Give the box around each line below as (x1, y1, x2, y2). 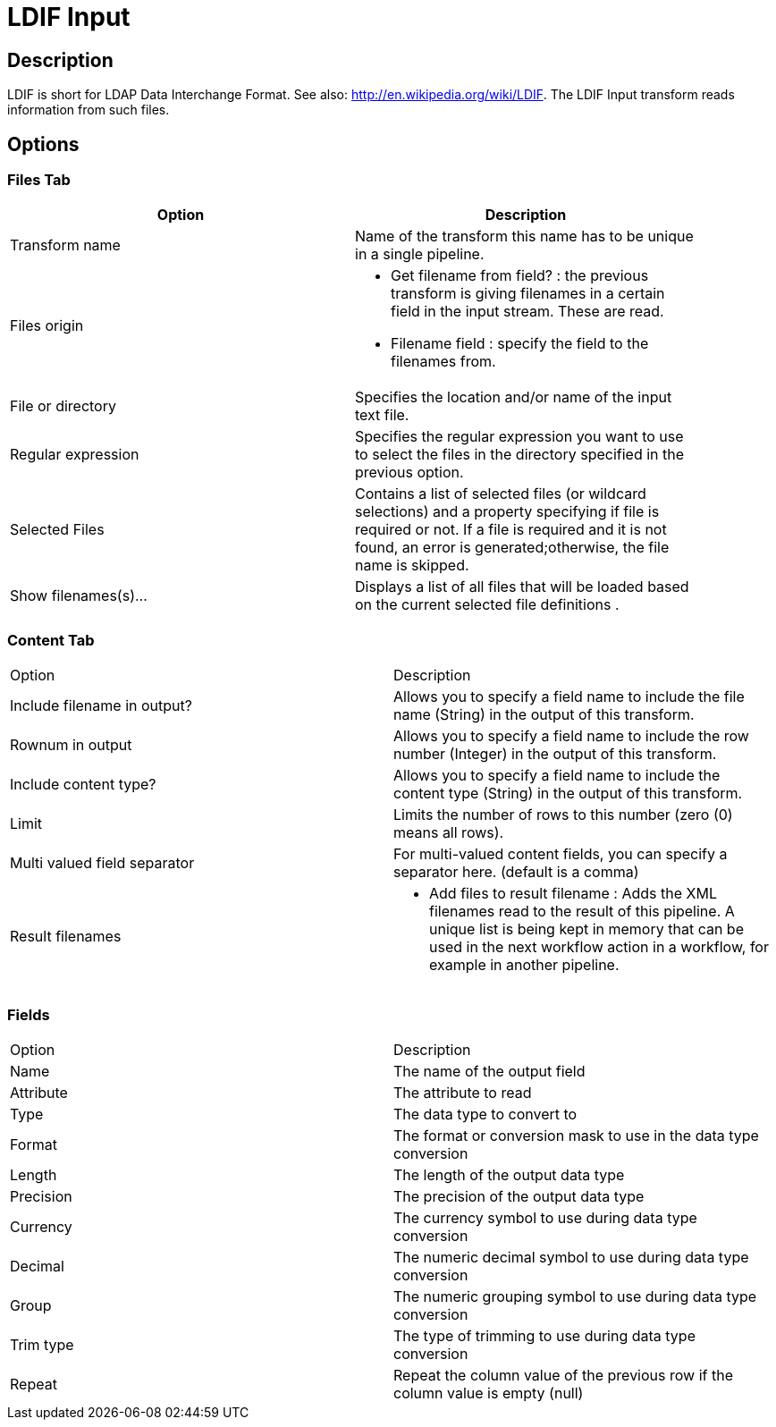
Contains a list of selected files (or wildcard (355, 485, 646, 503)
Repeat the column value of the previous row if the (393, 1365, 733, 1384)
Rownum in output (10, 736, 132, 755)
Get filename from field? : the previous (391, 266, 649, 285)
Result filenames (10, 927, 122, 946)
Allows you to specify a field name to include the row (393, 727, 749, 746)
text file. (355, 406, 409, 425)
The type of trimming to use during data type (393, 1326, 696, 1345)
